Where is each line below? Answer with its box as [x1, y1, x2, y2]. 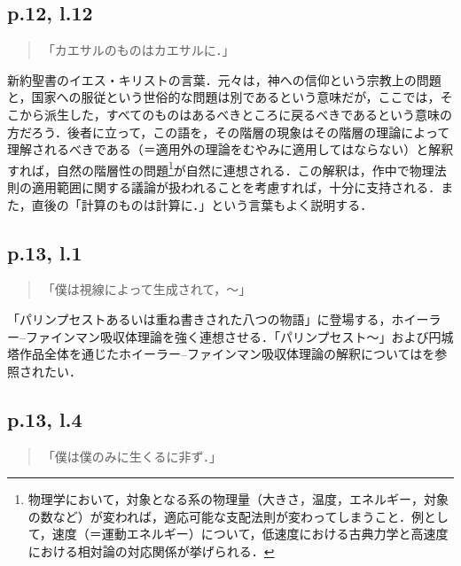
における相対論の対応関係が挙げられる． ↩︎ [27, 541, 275, 560]
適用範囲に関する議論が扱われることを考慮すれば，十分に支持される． [31, 178, 441, 197]
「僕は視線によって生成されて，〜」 [42, 280, 252, 299]
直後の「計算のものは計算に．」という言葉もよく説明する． [31, 195, 373, 213]
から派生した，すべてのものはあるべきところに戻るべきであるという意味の [19, 105, 453, 123]
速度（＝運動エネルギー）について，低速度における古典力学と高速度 [51, 524, 449, 543]
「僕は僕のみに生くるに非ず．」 [42, 446, 222, 465]
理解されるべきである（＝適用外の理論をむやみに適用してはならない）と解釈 [7, 140, 454, 159]
